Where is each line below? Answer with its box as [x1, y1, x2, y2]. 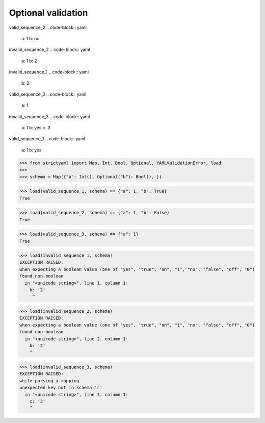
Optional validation [9, 7, 88, 18]
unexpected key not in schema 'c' [19, 385, 103, 391]
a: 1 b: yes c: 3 [21, 125, 51, 131]
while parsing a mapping [19, 378, 79, 383]
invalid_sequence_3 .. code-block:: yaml [9, 113, 90, 120]
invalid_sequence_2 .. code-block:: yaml [9, 47, 90, 52]
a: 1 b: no [21, 35, 40, 41]
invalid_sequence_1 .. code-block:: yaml [9, 69, 89, 75]
